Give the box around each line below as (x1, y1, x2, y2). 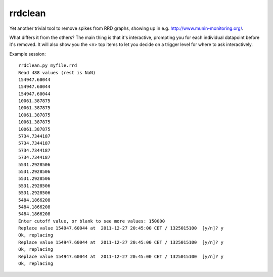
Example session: (9, 51, 46, 57)
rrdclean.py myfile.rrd (18, 63, 77, 68)
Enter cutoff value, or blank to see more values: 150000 (18, 218, 165, 224)
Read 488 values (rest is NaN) (18, 70, 96, 75)
